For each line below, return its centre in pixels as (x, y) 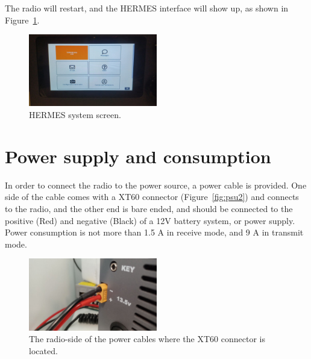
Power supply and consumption (138, 156)
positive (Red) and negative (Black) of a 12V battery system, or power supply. (150, 220)
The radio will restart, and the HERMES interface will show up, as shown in (147, 8)
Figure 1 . (22, 20)
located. (43, 350)
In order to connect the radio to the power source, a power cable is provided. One (156, 185)
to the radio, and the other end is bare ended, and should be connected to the (149, 208)
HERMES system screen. (75, 115)
